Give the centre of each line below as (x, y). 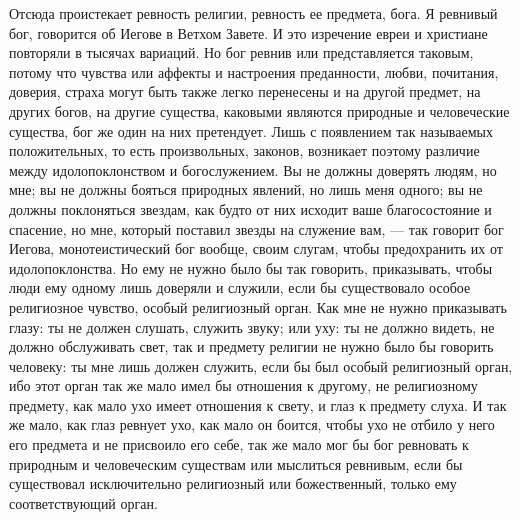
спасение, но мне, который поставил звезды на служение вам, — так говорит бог (256, 228)
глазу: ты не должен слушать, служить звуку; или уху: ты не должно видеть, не (252, 326)
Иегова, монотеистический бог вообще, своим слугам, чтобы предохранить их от (256, 248)
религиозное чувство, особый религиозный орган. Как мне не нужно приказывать (258, 306)
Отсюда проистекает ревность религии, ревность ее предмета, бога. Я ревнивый (253, 13)
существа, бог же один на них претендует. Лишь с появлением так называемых (251, 130)
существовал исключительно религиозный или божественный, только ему (233, 483)
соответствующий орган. (83, 502)
